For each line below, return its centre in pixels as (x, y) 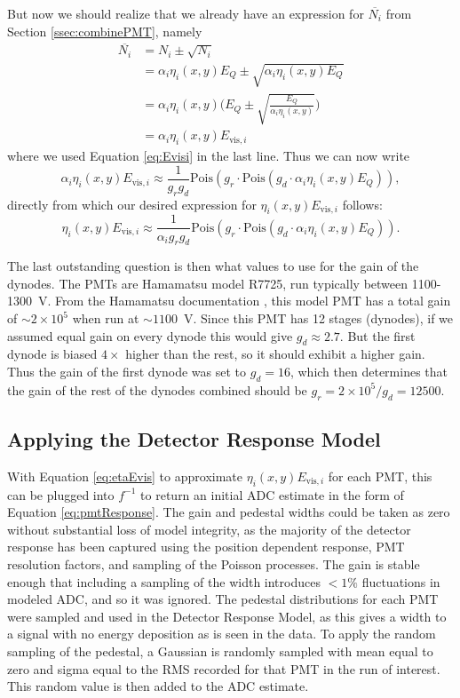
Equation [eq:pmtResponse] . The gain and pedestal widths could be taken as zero (229, 512)
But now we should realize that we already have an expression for (186, 13)
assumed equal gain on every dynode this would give (150, 335)
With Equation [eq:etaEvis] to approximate (125, 476)
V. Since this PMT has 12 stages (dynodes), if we (318, 318)
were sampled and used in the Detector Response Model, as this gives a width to (227, 616)
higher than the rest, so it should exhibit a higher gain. (275, 354)
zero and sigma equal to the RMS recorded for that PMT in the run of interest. (224, 668)
